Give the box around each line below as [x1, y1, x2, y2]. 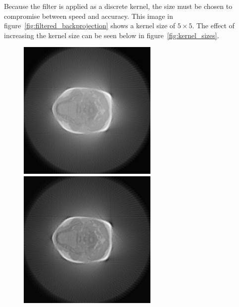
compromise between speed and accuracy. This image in [4, 10, 173, 21]
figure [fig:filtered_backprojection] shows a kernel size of [4, 20, 176, 31]
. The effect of [192, 20, 235, 31]
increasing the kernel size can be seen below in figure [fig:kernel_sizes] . [4, 30, 219, 40]
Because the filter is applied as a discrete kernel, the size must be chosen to [4, 1, 233, 11]
